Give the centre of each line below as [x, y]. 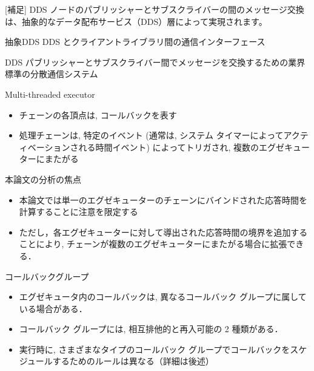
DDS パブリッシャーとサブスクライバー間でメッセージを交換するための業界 [155, 62]
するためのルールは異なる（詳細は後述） [133, 361]
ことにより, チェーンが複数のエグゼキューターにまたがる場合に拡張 [153, 244]
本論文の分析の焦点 [43, 179]
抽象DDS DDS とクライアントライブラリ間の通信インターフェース [135, 42]
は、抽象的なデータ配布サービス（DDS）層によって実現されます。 [136, 21]
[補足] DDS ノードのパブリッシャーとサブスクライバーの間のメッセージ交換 [155, 9]
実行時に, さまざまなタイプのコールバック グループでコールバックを [155, 349]
